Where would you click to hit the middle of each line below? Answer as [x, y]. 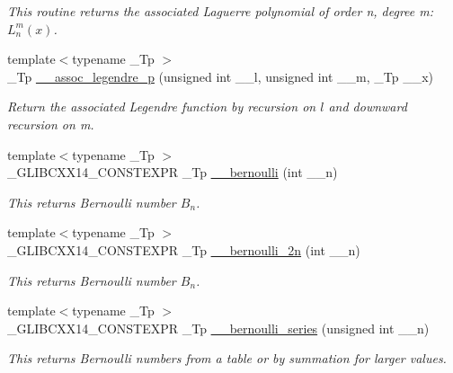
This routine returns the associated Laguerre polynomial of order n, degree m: [221, 11]
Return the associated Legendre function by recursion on [162, 107]
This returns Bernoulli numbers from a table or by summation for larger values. [227, 358]
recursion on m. [51, 124]
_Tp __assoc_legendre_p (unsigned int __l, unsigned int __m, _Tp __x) [221, 76]
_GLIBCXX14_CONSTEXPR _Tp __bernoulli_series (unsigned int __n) [218, 328]
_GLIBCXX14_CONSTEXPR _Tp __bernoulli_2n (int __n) [184, 249]
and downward [368, 107]
